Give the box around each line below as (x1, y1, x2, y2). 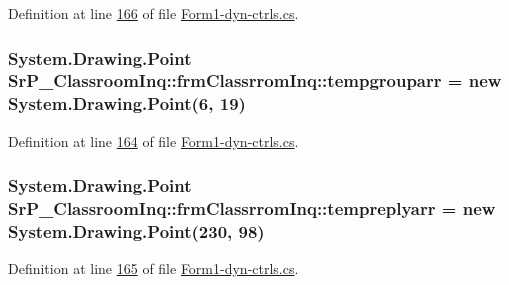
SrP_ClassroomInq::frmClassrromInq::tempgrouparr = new (8, 68, 502, 93)
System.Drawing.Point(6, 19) (8, 91, 246, 116)
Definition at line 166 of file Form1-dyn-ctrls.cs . (8, 3, 299, 23)
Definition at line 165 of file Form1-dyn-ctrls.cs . (8, 258, 299, 279)
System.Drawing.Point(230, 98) (8, 219, 265, 244)
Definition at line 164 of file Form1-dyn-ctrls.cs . (8, 130, 299, 151)
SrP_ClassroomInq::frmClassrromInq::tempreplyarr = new (8, 196, 496, 221)
